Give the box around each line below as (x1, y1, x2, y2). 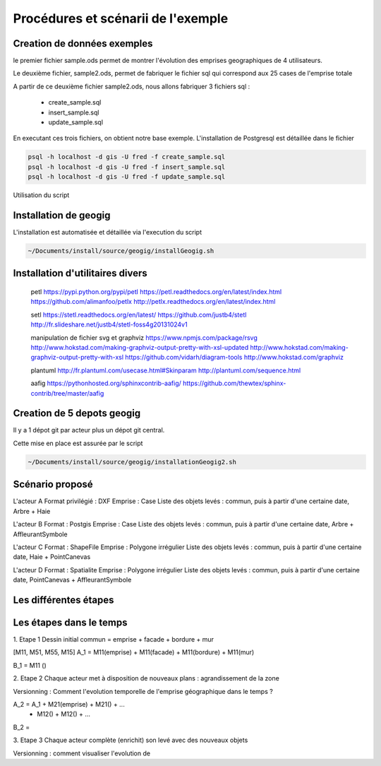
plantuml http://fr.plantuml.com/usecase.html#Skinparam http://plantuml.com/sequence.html (30, 366, 301, 375)
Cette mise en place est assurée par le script (13, 439, 143, 447)
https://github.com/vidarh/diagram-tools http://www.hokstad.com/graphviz (124, 353, 344, 362)
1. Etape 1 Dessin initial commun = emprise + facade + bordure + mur (13, 635, 214, 643)
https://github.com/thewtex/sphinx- (182, 379, 286, 388)
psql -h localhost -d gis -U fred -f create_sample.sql (28, 153, 226, 161)
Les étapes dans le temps (13, 616, 128, 628)
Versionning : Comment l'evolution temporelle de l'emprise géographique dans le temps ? (13, 687, 273, 695)
